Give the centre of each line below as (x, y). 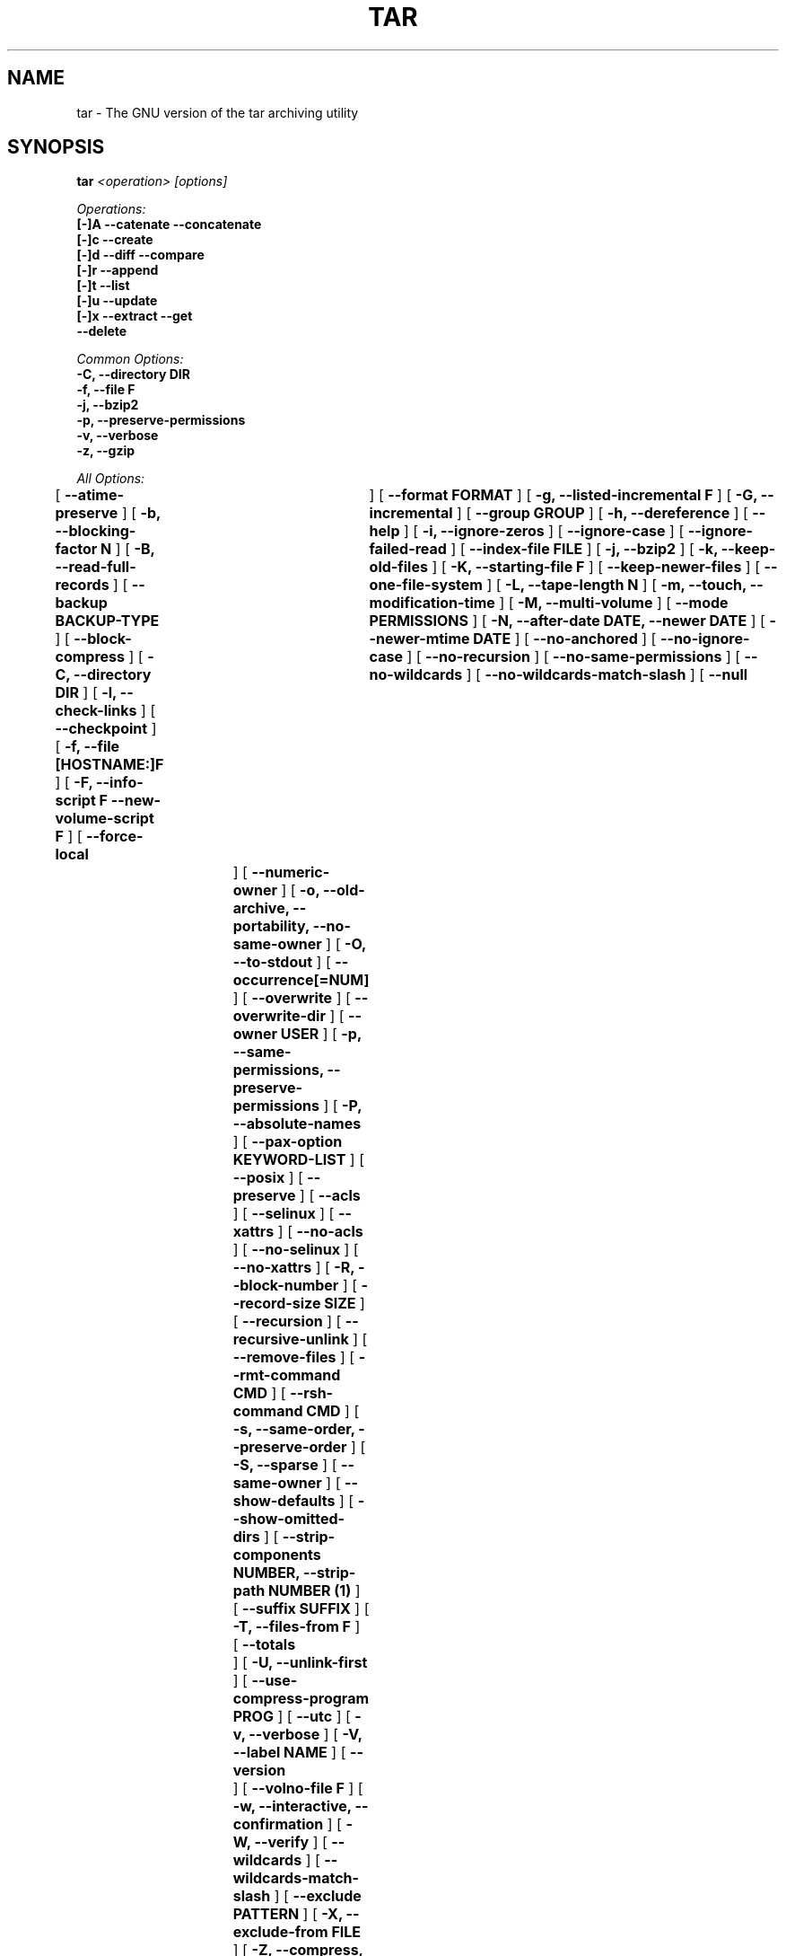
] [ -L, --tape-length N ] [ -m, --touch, (616, 585)
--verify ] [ (291, 1842)
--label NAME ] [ (289, 1753)
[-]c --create (115, 240)
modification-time (432, 603)
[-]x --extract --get (135, 316)
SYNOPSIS (56, 147)
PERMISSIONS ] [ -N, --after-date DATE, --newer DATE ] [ (567, 621)
